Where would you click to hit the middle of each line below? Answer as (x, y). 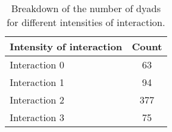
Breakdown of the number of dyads (86, 8)
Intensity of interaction (66, 46)
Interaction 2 (37, 100)
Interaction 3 (37, 117)
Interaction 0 (37, 64)
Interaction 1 (37, 82)
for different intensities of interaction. (86, 22)
